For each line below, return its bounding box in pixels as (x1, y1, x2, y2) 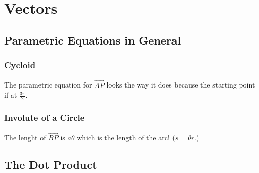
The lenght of (4, 132, 46, 143)
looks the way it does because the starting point (106, 79, 255, 90)
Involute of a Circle (4, 111, 85, 123)
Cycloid (4, 59, 36, 71)
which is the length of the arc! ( (77, 132, 175, 143)
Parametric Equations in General (4, 32, 181, 48)
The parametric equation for (4, 79, 92, 90)
